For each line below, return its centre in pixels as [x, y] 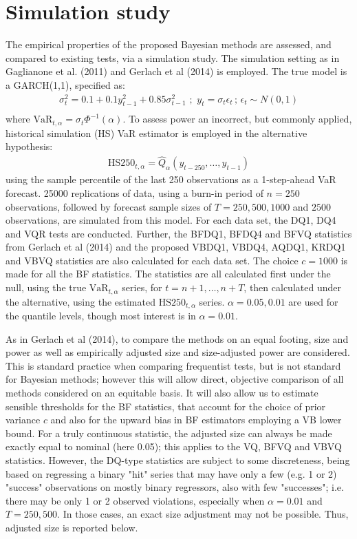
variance [23, 420]
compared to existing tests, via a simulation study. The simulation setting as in [173, 57]
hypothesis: [29, 146]
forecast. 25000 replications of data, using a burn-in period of [134, 192]
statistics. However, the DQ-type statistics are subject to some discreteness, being [178, 459]
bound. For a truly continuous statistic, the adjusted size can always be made [169, 433]
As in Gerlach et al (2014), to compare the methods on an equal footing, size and [177, 338]
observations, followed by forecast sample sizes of [109, 206]
